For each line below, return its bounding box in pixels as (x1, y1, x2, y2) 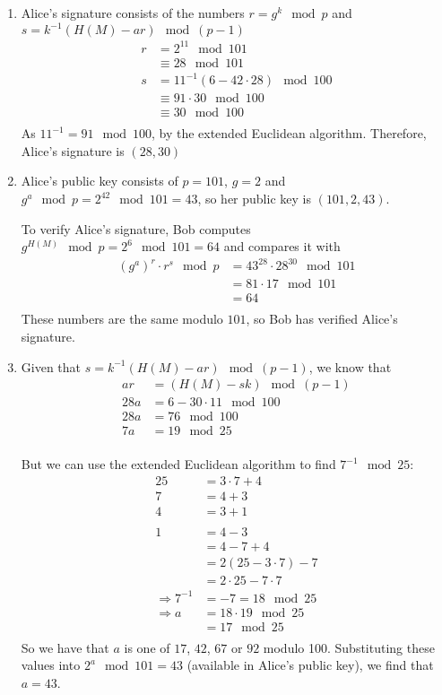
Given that (21, 357, 82, 376)
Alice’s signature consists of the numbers (21, 4, 245, 22)
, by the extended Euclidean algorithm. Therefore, (151, 124, 427, 143)
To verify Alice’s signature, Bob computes (21, 219, 251, 238)
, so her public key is (197, 189, 311, 208)
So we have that (21, 638, 109, 656)
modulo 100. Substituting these (263, 638, 435, 656)
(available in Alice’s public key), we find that (186, 656, 434, 674)
